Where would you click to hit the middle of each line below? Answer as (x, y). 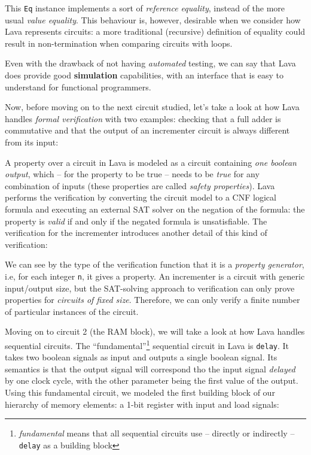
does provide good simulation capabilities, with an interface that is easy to (144, 75)
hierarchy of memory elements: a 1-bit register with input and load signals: (142, 404)
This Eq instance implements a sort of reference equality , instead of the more (145, 8)
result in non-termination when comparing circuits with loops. (119, 43)
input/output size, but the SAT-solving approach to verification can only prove (150, 288)
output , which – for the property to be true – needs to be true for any (132, 174)
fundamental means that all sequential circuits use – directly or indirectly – (157, 433)
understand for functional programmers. (78, 87)
